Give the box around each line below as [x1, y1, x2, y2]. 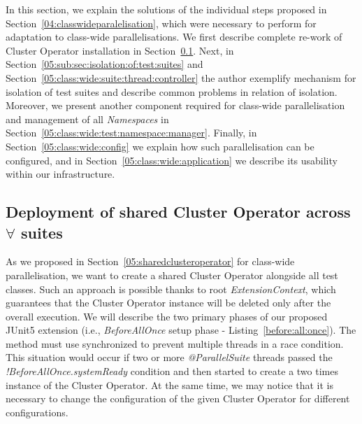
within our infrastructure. [6, 167, 115, 181]
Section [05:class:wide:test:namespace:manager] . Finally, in [6, 125, 257, 140]
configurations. [6, 404, 68, 419]
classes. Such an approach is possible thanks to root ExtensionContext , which [6, 281, 336, 296]
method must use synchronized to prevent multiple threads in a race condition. [6, 336, 344, 351]
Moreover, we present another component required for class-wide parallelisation [6, 98, 345, 113]
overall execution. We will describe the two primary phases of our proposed [6, 309, 328, 323]
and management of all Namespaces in [6, 111, 169, 126]
